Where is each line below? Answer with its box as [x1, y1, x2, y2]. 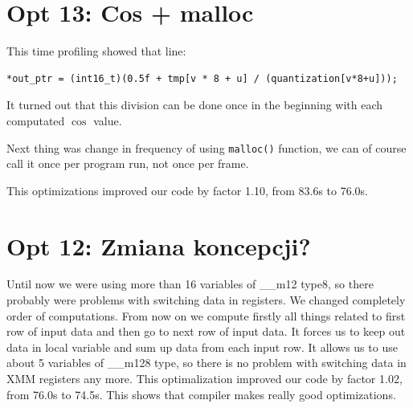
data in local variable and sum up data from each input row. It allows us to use [6, 338, 398, 355]
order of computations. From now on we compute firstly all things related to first [6, 307, 406, 324]
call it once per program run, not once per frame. [6, 155, 249, 172]
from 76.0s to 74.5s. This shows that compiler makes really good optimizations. [6, 386, 396, 402]
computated [6, 112, 65, 129]
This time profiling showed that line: [6, 43, 186, 59]
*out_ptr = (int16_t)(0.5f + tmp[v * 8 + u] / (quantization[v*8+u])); [6, 72, 398, 84]
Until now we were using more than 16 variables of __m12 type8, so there [6, 275, 374, 292]
